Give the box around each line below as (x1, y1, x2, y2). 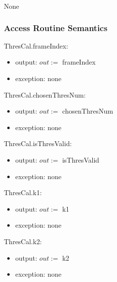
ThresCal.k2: (4, 236, 42, 246)
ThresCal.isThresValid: (4, 138, 72, 149)
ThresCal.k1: (4, 187, 42, 198)
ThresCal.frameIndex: (4, 40, 68, 50)
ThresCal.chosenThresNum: (4, 89, 86, 100)
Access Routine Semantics (4, 21, 108, 33)
